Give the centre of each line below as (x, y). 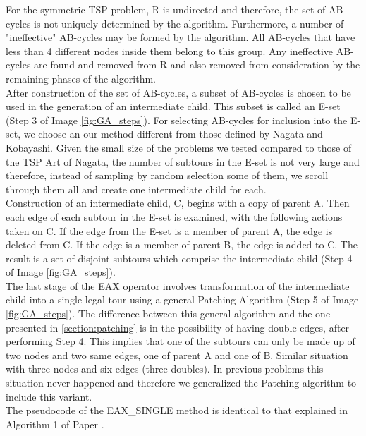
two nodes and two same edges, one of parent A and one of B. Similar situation (177, 355)
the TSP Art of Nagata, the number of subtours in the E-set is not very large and (183, 161)
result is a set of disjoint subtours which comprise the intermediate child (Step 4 (179, 258)
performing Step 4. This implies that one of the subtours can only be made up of (181, 341)
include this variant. (49, 396)
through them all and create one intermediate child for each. (136, 189)
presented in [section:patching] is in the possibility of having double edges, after (178, 327)
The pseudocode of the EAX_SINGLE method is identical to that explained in (177, 410)
